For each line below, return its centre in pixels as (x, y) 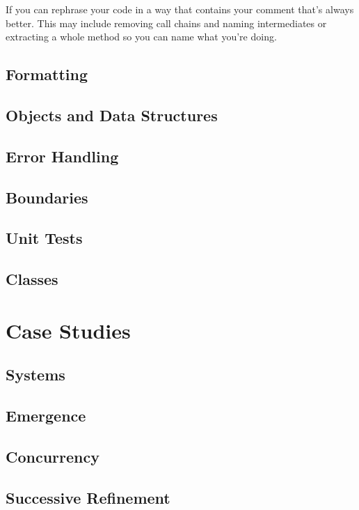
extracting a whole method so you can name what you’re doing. (141, 37)
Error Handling (62, 156)
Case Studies (68, 330)
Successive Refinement (88, 497)
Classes (32, 279)
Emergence (46, 416)
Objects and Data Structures (112, 115)
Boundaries (47, 197)
